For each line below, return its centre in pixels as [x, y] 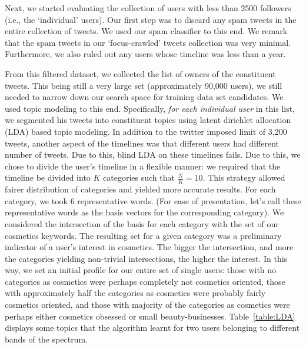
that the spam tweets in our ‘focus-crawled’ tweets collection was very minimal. [148, 42]
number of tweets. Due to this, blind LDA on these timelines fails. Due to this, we [153, 154]
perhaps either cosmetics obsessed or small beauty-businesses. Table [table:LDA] [150, 316]
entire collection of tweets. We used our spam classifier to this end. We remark [146, 31]
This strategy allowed [247, 177]
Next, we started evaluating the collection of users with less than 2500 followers [148, 8]
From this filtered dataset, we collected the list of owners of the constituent [140, 73]
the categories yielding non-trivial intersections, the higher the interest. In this [146, 258]
